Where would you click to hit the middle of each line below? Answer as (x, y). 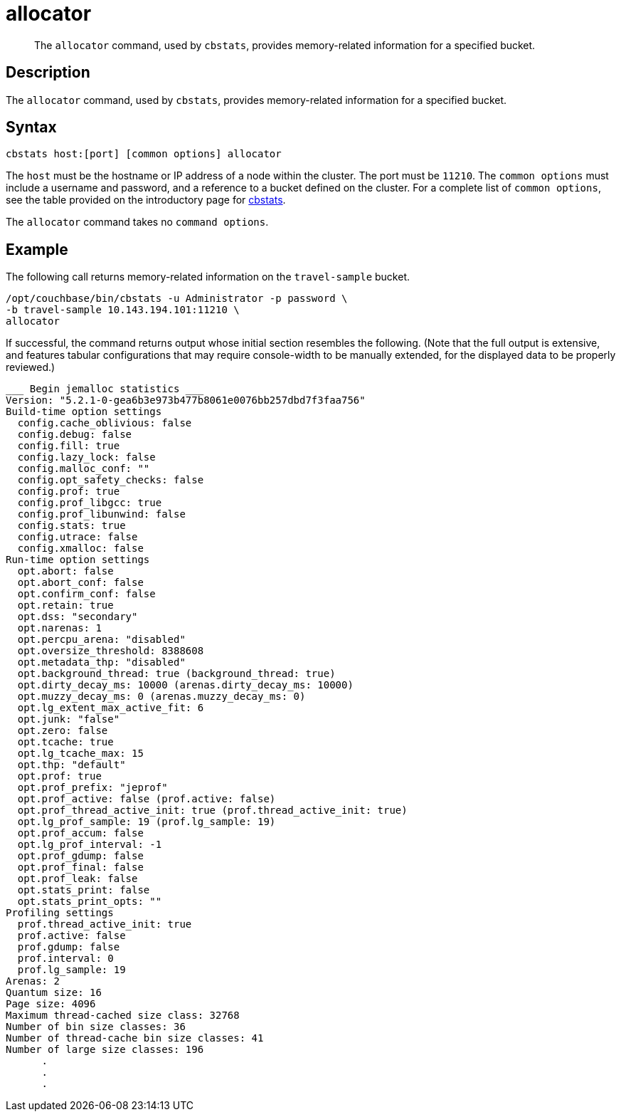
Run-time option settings (78, 560)
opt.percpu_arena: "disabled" (101, 640)
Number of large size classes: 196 (105, 1050)
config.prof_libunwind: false (101, 514)
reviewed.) (31, 367)
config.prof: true (69, 492)
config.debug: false (75, 435)
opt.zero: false (63, 731)
